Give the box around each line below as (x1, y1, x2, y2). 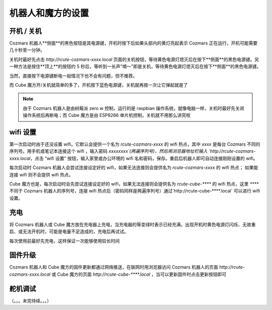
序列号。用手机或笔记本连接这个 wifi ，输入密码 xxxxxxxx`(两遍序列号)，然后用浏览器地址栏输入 (9, 148, 208, 154)
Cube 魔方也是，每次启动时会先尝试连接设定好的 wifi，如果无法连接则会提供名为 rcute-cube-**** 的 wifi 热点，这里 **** (9, 181, 259, 187)
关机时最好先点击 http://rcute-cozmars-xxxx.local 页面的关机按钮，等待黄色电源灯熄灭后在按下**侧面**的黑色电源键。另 (9, 56, 259, 63)
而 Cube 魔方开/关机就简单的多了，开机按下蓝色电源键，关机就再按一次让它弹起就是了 (9, 82, 188, 88)
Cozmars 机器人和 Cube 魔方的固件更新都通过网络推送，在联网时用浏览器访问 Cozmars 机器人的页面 (9, 264, 219, 270)
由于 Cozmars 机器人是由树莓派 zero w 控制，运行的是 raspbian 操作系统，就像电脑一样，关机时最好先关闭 (23, 105, 244, 111)
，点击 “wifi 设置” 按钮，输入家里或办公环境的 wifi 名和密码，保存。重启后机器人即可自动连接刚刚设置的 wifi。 (30, 155, 258, 161)
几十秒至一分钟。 (9, 47, 45, 53)
